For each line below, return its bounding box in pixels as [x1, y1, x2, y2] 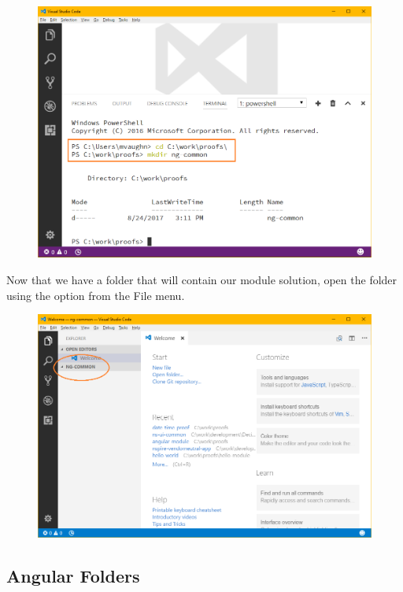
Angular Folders [6, 563, 140, 587]
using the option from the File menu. [6, 287, 185, 303]
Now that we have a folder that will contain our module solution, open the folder [6, 272, 397, 288]
